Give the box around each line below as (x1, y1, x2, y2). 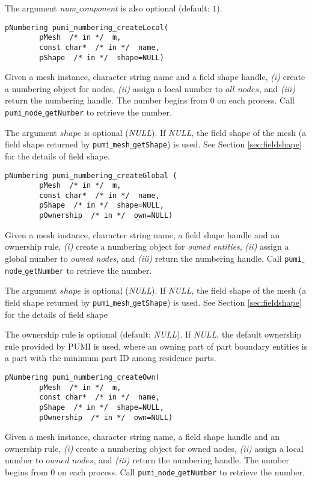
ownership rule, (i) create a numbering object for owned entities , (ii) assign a (5, 240, 289, 253)
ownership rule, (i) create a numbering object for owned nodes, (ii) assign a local (5, 442, 304, 454)
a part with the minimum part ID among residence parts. (5, 351, 216, 364)
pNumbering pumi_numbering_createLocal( (5, 23, 169, 32)
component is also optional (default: (78, 2, 210, 14)
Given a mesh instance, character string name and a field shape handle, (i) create (5, 70, 305, 83)
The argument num (5, 2, 76, 14)
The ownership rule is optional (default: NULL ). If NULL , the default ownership (5, 328, 302, 341)
